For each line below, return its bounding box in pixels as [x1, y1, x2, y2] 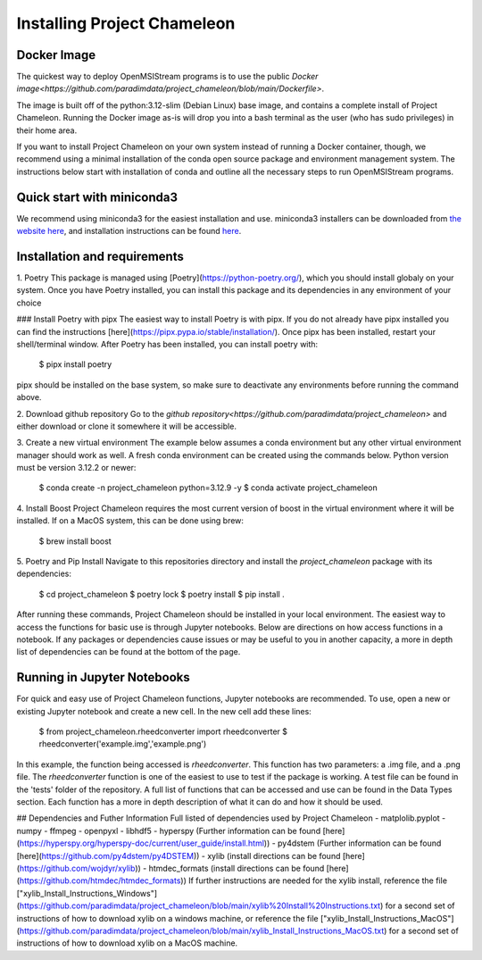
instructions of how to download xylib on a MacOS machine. [16, 938, 238, 948]
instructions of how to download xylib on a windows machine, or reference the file [16, 913, 319, 923]
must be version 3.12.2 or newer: [16, 463, 137, 473]
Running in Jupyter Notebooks [16, 670, 191, 685]
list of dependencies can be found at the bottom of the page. [16, 647, 241, 657]
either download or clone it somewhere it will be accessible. [16, 421, 237, 431]
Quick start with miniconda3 [16, 189, 179, 205]
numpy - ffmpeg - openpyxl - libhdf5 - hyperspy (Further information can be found [16, 825, 321, 836]
